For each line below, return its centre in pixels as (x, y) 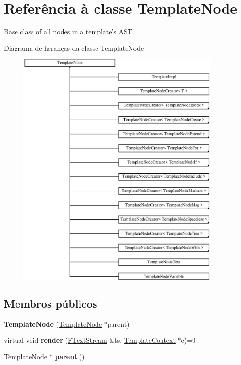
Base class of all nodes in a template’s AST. (69, 31)
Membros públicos (51, 303)
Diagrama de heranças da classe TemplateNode (74, 47)
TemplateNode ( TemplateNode (53, 323)
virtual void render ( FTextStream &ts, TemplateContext (90, 340)
